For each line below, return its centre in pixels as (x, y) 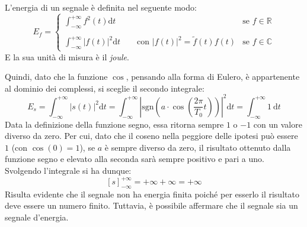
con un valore (278, 124)
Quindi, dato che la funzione (56, 77)
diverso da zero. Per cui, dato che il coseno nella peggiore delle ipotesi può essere (151, 136)
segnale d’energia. (37, 217)
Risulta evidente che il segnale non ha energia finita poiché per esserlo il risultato (152, 194)
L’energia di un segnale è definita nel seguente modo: (101, 7)
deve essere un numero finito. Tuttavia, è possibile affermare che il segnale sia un (151, 205)
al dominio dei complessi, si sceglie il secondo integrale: (105, 88)
